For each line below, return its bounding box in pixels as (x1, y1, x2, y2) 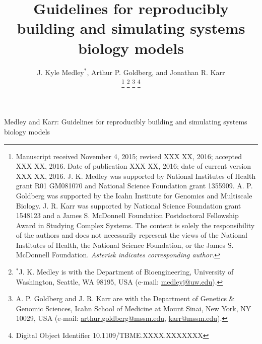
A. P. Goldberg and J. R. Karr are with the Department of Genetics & (16, 293, 235, 304)
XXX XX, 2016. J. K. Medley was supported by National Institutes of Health (16, 170, 256, 181)
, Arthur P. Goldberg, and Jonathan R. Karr (87, 66, 225, 77)
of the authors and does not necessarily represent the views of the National (16, 230, 247, 240)
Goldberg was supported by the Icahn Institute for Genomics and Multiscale (16, 190, 252, 200)
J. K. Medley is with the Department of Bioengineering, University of (19, 266, 234, 277)
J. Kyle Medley (37, 66, 84, 77)
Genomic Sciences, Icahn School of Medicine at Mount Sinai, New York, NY (16, 303, 251, 313)
